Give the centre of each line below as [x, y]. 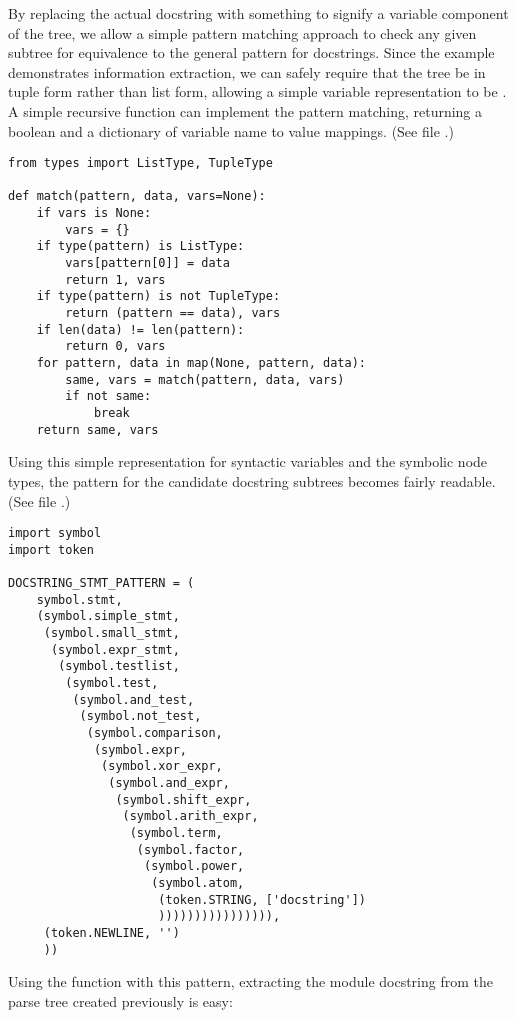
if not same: [108, 396]
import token [51, 549]
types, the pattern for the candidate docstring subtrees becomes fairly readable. [252, 480]
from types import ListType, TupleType [140, 163]
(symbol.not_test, [140, 716]
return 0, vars [115, 346]
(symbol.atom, [198, 882]
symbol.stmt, [79, 599]
